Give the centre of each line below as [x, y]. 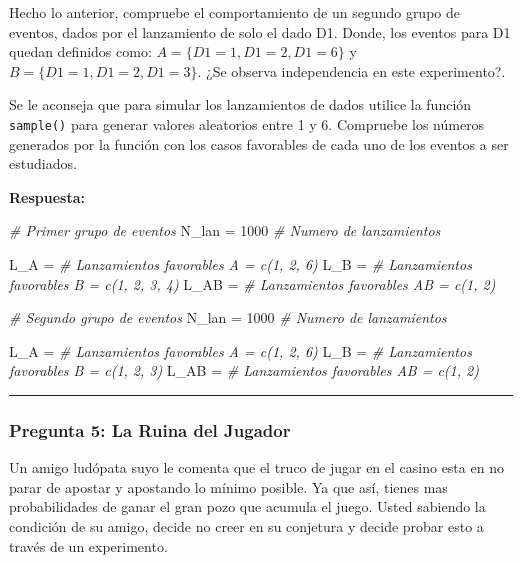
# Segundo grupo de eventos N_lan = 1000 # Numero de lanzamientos [228, 317]
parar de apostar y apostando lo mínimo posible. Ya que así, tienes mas [228, 486]
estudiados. [43, 163]
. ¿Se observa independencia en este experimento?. [351, 70]
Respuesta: [47, 196]
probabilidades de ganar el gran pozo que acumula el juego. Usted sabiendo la [247, 506]
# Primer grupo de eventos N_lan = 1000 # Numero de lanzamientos [225, 230]
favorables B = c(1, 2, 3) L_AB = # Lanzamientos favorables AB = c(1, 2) [244, 370]
